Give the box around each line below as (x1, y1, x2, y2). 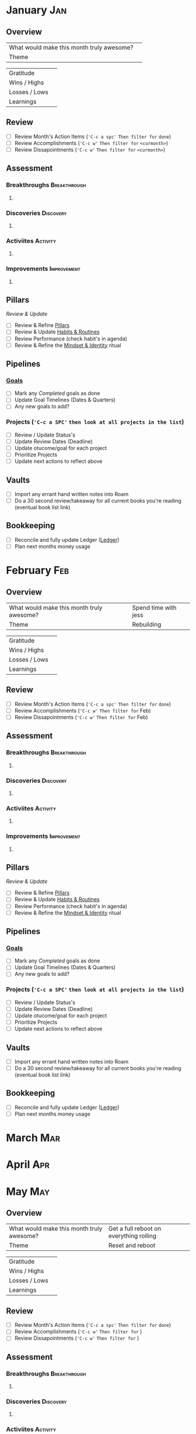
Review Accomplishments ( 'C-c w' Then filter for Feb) (14, 707, 151, 714)
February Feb (6, 564, 69, 577)
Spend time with (132, 604, 177, 611)
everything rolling (108, 1232, 156, 1240)
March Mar (6, 1132, 60, 1144)
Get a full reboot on (108, 1225, 162, 1233)
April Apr (6, 1158, 50, 1171)
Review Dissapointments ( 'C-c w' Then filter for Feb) (14, 713, 148, 720)
